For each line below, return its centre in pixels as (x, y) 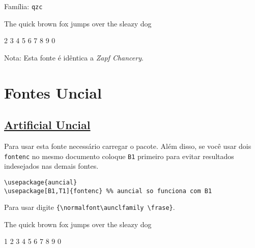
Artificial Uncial (47, 125)
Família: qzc (23, 6)
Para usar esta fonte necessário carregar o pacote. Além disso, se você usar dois (128, 146)
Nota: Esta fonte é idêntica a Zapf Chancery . (74, 57)
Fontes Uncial (53, 92)
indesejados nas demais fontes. (51, 166)
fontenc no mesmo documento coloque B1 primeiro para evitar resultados (119, 156)
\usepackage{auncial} (41, 182)
